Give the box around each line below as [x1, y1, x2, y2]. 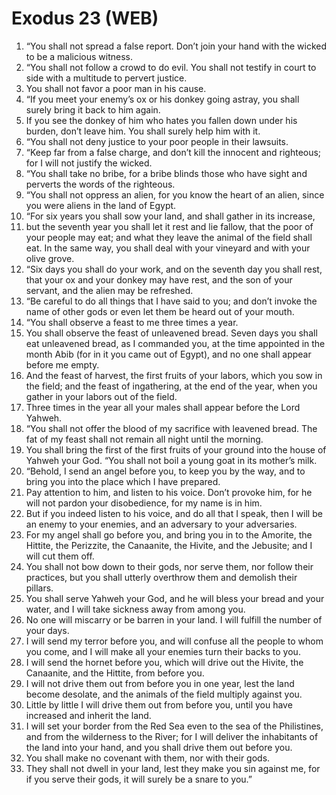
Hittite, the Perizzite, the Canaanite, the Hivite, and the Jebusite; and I [25, 539, 313, 551]
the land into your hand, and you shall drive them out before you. [25, 741, 293, 753]
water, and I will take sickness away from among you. [25, 603, 246, 615]
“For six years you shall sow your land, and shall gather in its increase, [25, 210, 316, 222]
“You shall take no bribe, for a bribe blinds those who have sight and [25, 167, 308, 179]
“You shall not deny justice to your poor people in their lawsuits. [25, 135, 289, 147]
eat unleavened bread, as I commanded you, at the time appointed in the [25, 337, 326, 349]
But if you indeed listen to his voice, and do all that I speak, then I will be [25, 507, 323, 519]
